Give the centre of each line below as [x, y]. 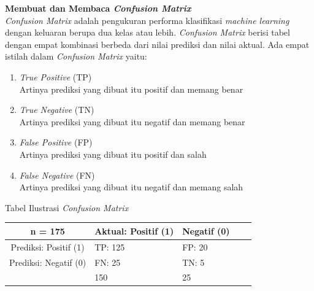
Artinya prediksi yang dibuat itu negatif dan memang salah [131, 187]
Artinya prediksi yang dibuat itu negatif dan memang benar [132, 121]
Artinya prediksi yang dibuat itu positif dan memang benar [131, 89]
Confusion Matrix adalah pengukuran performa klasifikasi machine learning [147, 20]
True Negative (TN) [57, 110]
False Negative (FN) [57, 175]
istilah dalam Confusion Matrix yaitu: [76, 56]
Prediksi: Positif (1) [48, 246]
